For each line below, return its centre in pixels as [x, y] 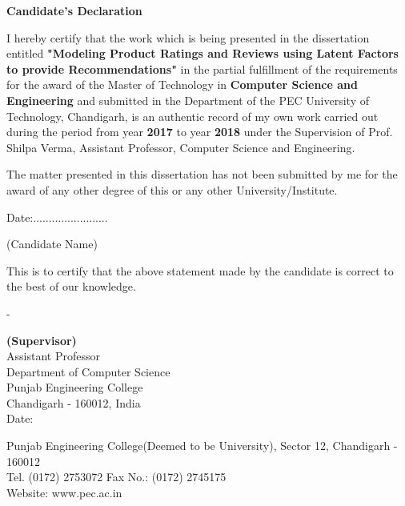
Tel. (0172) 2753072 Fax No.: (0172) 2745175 [116, 477]
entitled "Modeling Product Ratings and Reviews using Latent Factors [202, 53]
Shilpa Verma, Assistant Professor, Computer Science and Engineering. [181, 147]
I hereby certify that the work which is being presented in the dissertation [188, 37]
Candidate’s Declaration [74, 10]
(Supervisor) [42, 340]
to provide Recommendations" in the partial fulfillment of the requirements [202, 68]
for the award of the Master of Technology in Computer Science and [182, 84]
